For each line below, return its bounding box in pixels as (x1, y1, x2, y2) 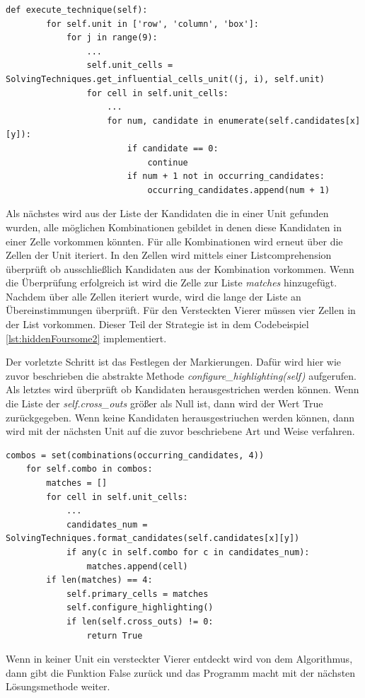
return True (86, 630, 143, 641)
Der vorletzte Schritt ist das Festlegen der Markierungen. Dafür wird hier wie (6, 354, 342, 369)
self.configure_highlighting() (66, 603, 214, 613)
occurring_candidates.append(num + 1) (147, 185, 330, 195)
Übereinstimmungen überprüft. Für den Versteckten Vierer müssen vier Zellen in (6, 303, 356, 318)
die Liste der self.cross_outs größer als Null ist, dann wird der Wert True (6, 396, 323, 411)
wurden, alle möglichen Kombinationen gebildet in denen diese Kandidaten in (6, 219, 342, 234)
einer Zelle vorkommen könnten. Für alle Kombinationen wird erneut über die (6, 233, 343, 248)
